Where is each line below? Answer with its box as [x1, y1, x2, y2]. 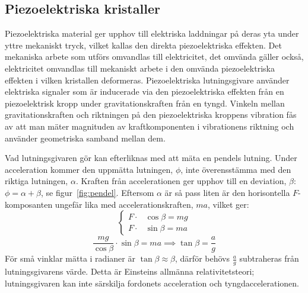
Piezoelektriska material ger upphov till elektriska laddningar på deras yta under [5, 27, 299, 40]
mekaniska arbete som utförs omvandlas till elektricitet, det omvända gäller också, [5, 50, 304, 63]
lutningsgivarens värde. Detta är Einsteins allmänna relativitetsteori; [5, 265, 255, 277]
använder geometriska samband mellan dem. [5, 131, 166, 144]
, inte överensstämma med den [180, 163, 291, 175]
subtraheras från [239, 252, 299, 265]
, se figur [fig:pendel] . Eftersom [41, 186, 154, 198]
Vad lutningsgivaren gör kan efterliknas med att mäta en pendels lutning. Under [5, 152, 297, 164]
